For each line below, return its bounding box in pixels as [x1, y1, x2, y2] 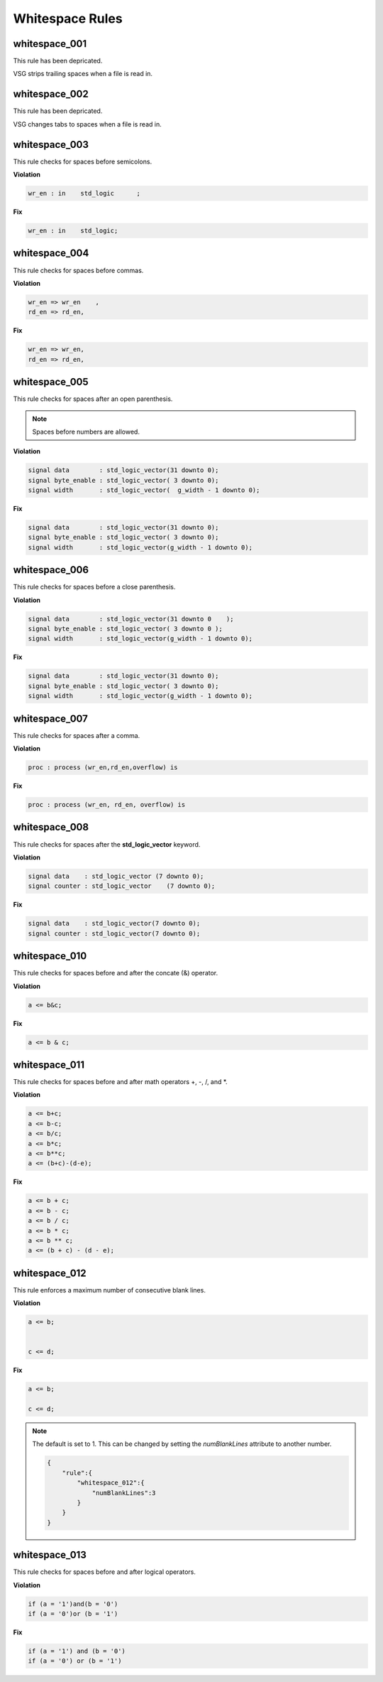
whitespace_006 [13, 564, 89, 576]
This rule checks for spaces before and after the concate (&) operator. [13, 969, 218, 977]
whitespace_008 [13, 821, 89, 833]
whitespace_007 [13, 712, 89, 724]
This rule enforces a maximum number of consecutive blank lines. [13, 1285, 206, 1294]
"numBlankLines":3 [91, 1489, 156, 1496]
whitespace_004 [13, 247, 89, 259]
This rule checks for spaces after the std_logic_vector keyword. [13, 840, 201, 849]
